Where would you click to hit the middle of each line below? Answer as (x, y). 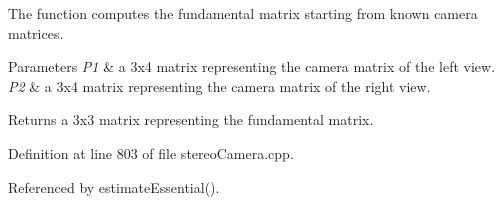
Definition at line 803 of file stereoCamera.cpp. (151, 152)
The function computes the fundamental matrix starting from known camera (243, 13)
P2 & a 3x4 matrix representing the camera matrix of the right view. (219, 85)
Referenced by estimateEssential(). (114, 186)
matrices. (36, 32)
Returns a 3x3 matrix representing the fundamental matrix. (191, 119)
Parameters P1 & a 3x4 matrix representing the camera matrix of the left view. (252, 66)
